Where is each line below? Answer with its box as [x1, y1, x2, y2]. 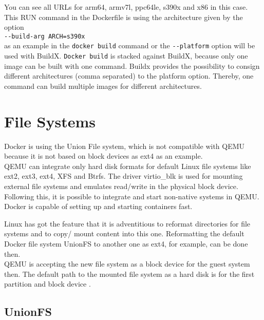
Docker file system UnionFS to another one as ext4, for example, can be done [4, 238, 248, 249]
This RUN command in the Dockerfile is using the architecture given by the [4, 11, 243, 22]
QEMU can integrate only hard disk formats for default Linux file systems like [4, 160, 251, 171]
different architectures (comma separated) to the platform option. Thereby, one [4, 70, 254, 81]
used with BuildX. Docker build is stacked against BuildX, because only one [4, 50, 248, 61]
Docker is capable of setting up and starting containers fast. [4, 201, 193, 212]
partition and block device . [4, 278, 91, 289]
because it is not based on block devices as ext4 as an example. [4, 150, 203, 161]
